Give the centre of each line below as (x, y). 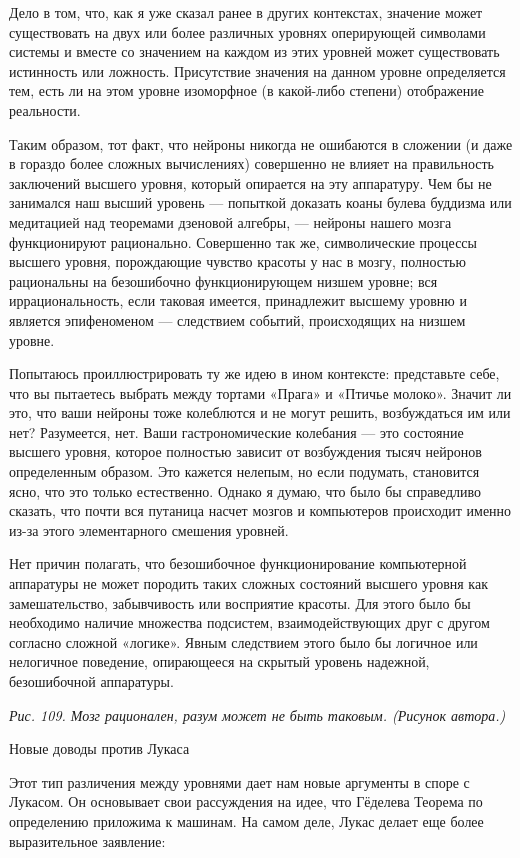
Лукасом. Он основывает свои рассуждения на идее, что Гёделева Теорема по (246, 801)
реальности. (45, 109)
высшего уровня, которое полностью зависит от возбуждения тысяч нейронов (245, 451)
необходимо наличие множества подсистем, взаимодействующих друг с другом (249, 622)
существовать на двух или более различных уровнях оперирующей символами (247, 31)
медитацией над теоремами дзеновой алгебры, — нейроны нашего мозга (230, 221)
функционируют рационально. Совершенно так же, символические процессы (243, 241)
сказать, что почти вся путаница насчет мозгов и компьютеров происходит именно (260, 510)
